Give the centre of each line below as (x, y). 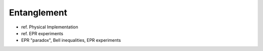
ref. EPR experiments (42, 33)
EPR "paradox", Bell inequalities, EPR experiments (71, 40)
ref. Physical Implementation (50, 27)
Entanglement (38, 13)
